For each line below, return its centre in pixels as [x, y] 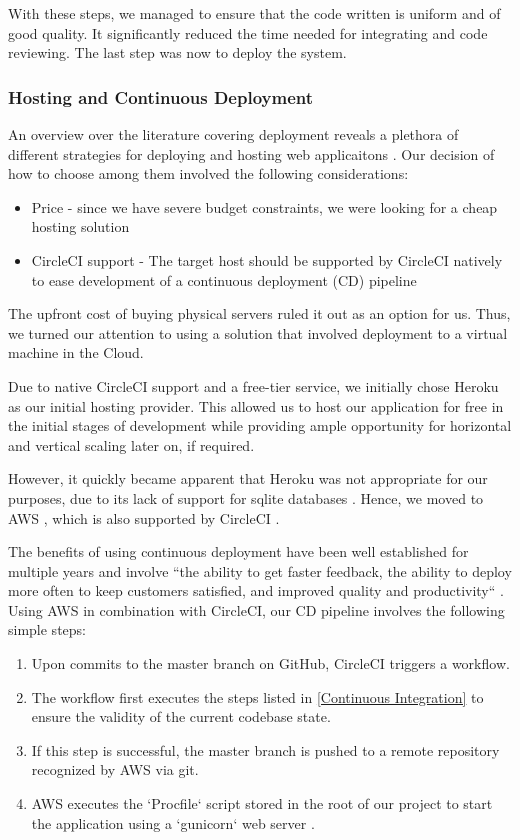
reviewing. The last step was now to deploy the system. [177, 52]
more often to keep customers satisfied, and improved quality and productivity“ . [256, 590]
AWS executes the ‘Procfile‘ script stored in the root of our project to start [262, 803]
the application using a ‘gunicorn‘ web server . [173, 822]
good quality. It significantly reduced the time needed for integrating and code [248, 32]
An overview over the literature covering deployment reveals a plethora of [233, 134]
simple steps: [47, 629]
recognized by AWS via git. [115, 769]
